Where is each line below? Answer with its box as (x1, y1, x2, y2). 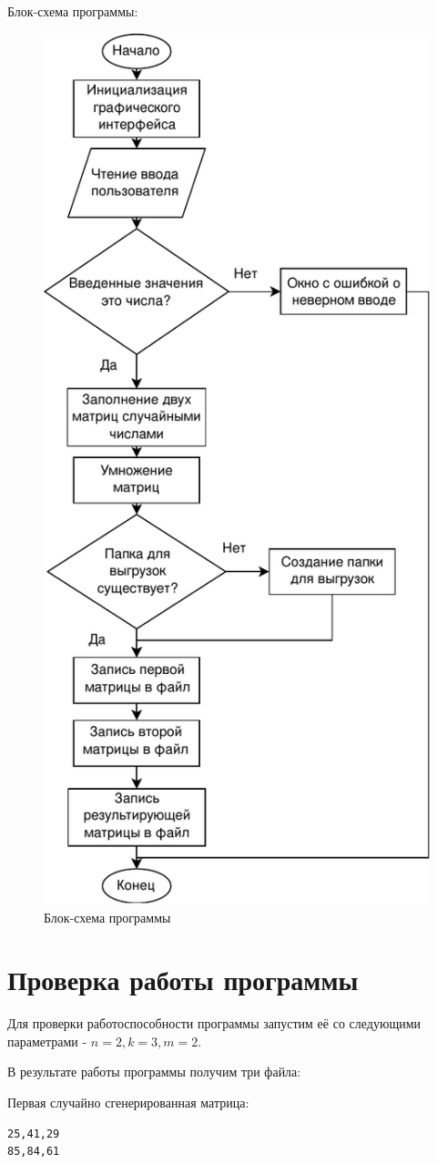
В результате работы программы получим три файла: (7, 1062, 301, 1081)
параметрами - (7, 1031, 87, 1050)
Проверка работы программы (7, 961, 359, 998)
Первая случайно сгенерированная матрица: (7, 1093, 249, 1112)
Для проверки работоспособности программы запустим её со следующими (7, 1014, 422, 1033)
